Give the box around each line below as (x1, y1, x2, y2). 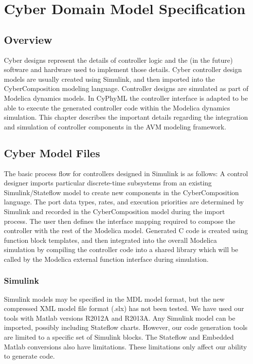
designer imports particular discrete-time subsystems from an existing (4, 178, 212, 188)
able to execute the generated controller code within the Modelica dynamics (4, 102, 230, 112)
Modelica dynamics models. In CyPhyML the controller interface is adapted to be (4, 92, 248, 103)
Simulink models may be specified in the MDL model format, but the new (4, 293, 225, 304)
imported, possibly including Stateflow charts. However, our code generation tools (4, 322, 248, 332)
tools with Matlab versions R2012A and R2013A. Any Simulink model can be (4, 312, 235, 323)
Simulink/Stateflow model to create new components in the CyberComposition (4, 187, 239, 197)
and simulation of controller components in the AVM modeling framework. (4, 121, 226, 131)
